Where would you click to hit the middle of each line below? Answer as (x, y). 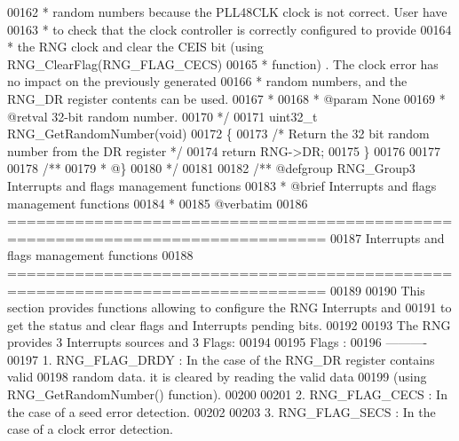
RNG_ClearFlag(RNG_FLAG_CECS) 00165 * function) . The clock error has (223, 63)
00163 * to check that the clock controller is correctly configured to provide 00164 (229, 29)
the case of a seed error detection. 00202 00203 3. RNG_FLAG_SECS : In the (222, 411)
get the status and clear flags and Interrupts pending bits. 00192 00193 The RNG (229, 324)
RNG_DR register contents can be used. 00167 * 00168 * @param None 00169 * (226, 98)
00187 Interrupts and (388, 237)
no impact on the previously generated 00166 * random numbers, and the (207, 81)
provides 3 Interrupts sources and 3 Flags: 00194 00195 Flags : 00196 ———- (218, 342)
